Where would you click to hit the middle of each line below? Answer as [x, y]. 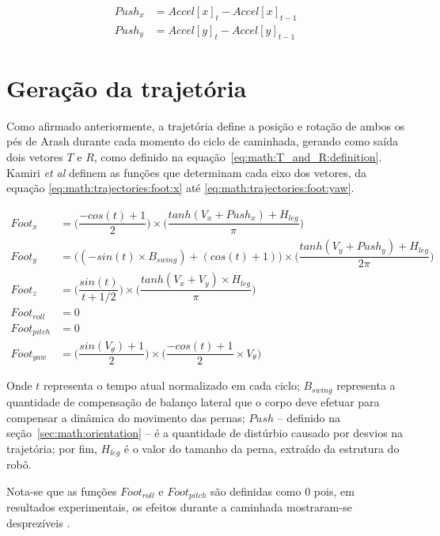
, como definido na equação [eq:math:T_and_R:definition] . [238, 156]
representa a [366, 385]
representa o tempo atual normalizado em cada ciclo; [172, 385]
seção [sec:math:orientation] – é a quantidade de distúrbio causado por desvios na [205, 433]
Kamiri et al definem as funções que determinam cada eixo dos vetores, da [187, 172]
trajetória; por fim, [52, 448]
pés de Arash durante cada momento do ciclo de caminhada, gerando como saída [202, 141]
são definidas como [256, 491]
